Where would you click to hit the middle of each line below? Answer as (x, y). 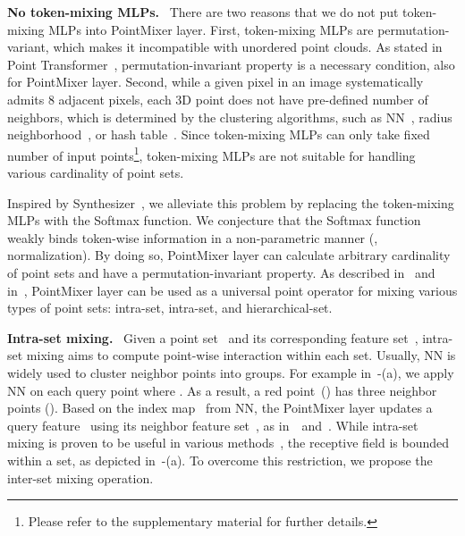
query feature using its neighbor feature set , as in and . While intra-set (213, 425)
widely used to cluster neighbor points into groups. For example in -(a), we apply (231, 372)
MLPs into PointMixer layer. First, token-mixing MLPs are (211, 29)
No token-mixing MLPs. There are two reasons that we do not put (203, 12)
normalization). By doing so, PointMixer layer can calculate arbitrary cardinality (229, 255)
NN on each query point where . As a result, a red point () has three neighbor (222, 390)
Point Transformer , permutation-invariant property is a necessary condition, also (231, 64)
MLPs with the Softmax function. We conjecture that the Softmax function (214, 220)
